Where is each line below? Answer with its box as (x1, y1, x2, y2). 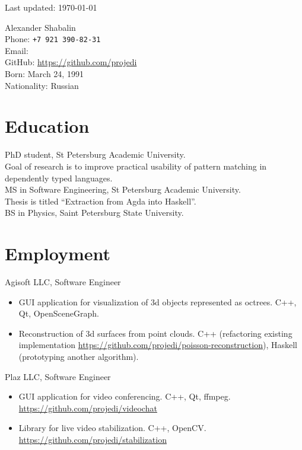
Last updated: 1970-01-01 (5, 1, 97, 13)
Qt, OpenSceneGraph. (18, 307, 99, 320)
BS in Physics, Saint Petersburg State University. (5, 206, 184, 219)
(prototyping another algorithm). (18, 350, 139, 362)
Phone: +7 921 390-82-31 (5, 33, 101, 45)
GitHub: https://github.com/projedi (5, 56, 137, 68)
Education (5, 114, 90, 138)
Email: (5, 44, 28, 56)
